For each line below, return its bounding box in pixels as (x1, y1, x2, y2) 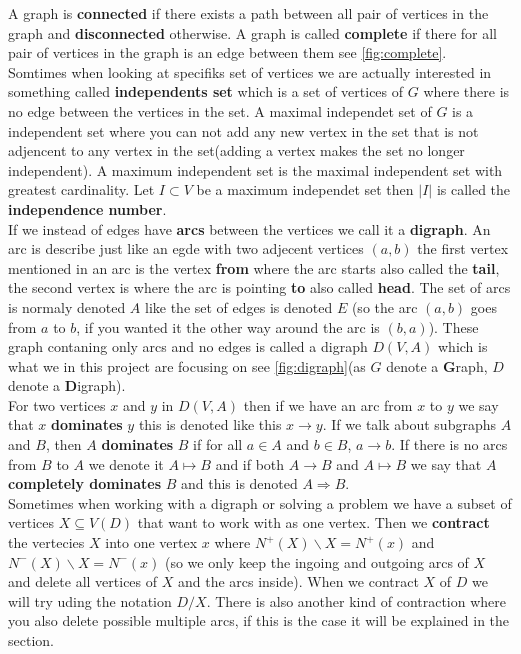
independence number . (8, 198, 167, 219)
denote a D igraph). (8, 375, 126, 396)
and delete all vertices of (8, 571, 158, 592)
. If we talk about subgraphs (322, 414, 496, 435)
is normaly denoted (8, 296, 126, 317)
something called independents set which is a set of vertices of (8, 81, 404, 102)
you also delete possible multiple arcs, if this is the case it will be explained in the (8, 610, 510, 631)
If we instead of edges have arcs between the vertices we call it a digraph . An (8, 218, 491, 239)
